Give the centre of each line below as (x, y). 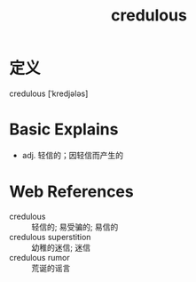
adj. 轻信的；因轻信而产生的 (73, 155)
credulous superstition (50, 237)
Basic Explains (64, 129)
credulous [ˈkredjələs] (49, 93)
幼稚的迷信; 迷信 (61, 247)
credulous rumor (39, 257)
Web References (72, 192)
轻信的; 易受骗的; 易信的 (75, 227)
